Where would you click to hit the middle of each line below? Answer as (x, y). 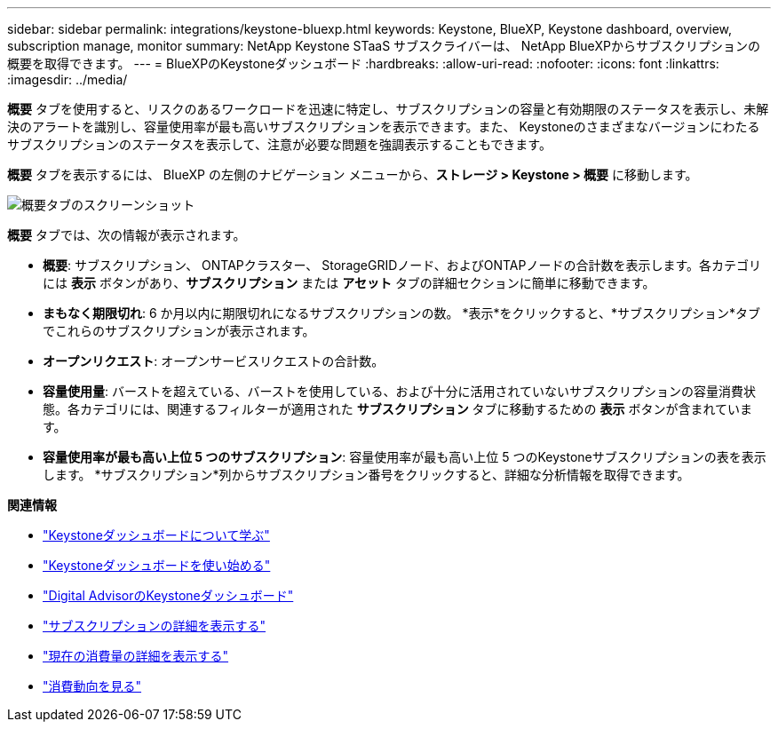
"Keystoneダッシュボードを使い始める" (157, 565)
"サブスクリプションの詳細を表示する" (155, 626)
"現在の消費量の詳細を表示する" (136, 656)
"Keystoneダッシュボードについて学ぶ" (156, 535)
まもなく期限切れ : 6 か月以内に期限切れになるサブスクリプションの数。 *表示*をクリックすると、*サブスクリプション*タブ (402, 313)
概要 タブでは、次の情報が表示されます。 (127, 235)
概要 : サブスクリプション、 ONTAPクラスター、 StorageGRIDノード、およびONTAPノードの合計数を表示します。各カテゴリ (402, 265)
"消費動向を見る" (92, 686)
